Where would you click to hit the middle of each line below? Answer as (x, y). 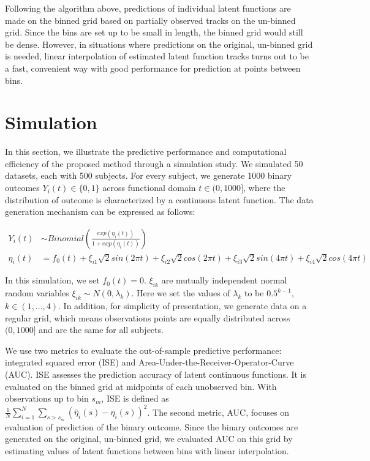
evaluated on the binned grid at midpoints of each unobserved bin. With (141, 386)
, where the (264, 188)
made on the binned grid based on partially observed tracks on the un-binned (150, 20)
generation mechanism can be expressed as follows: (100, 212)
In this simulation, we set (52, 280)
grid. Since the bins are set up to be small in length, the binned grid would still (154, 32)
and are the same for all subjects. (101, 330)
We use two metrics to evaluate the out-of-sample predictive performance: (143, 350)
